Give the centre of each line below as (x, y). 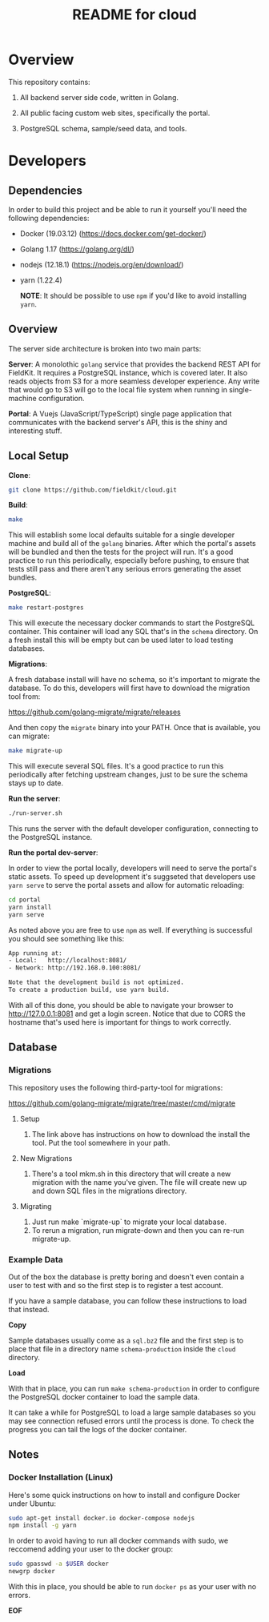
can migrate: (29, 736)
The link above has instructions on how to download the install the (141, 1134)
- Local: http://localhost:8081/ (68, 961)
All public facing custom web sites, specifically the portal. (115, 113)
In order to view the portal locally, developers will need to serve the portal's (133, 868)
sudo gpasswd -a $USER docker (59, 1564)
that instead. (29, 1309)
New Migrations (46, 1158)
